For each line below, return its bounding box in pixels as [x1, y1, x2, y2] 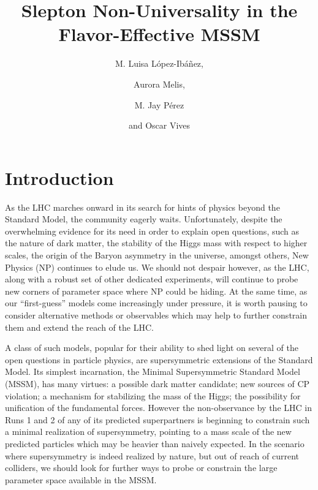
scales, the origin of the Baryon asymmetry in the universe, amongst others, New [5, 249, 309, 261]
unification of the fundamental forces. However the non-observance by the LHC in [5, 401, 312, 414]
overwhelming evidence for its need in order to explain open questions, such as [5, 224, 300, 237]
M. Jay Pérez [134, 98, 184, 111]
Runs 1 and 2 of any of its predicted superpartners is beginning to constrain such [5, 413, 310, 426]
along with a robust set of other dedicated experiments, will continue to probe [5, 273, 298, 285]
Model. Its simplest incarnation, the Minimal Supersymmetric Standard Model [5, 365, 300, 378]
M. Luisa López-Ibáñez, [115, 57, 203, 70]
